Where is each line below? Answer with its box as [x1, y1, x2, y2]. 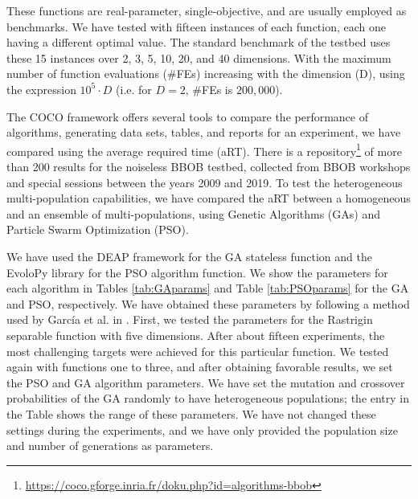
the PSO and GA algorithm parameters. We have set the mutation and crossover [6, 374, 405, 391]
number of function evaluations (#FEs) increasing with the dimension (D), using [6, 65, 405, 82]
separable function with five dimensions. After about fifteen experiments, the [6, 326, 385, 343]
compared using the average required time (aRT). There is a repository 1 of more [6, 140, 402, 159]
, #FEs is [185, 80, 233, 97]
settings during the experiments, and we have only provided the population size [6, 421, 398, 438]
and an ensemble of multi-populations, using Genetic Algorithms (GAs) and [6, 205, 380, 222]
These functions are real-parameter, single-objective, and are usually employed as [6, 2, 407, 18]
